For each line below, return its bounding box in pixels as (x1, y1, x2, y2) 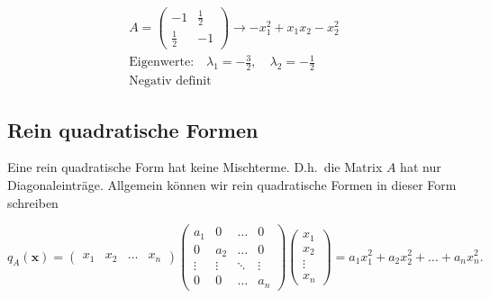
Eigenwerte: (129, 56, 195, 69)
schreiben (7, 193, 59, 212)
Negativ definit (129, 75, 212, 88)
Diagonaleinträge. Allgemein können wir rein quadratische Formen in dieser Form (7, 176, 457, 194)
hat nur (400, 158, 441, 176)
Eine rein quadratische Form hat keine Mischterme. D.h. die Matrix (7, 158, 383, 176)
